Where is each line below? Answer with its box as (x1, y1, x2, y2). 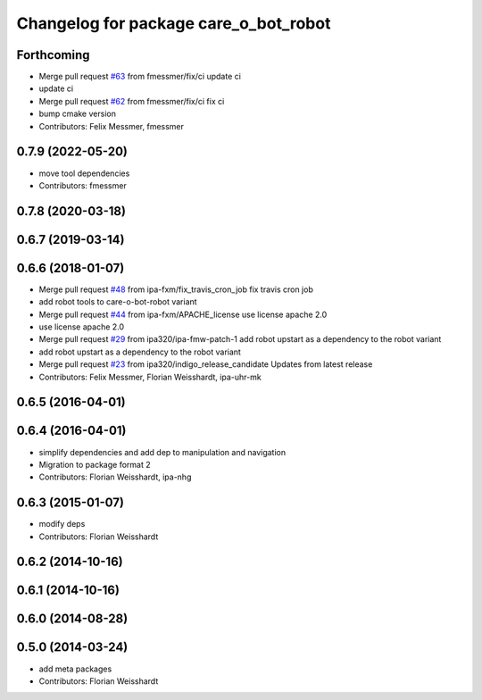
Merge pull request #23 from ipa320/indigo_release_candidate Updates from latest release (38, 359, 373, 370)
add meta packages (38, 663, 112, 674)
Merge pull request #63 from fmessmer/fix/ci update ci (38, 71, 241, 82)
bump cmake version (38, 108, 116, 120)
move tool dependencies (38, 168, 130, 179)
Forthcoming (16, 47, 90, 62)
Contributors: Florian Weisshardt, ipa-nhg (38, 471, 192, 482)
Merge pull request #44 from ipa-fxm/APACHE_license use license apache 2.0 (38, 309, 328, 320)
